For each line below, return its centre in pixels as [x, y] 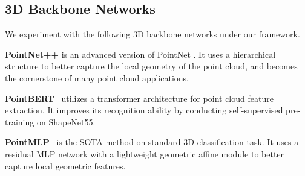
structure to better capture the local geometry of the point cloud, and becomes [151, 66]
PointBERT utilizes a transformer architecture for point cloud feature [139, 98]
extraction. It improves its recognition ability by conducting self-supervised [144, 110]
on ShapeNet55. [66, 121]
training [20, 121]
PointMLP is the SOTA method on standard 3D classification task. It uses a [152, 142]
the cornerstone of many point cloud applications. [97, 77]
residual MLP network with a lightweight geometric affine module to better [145, 153]
